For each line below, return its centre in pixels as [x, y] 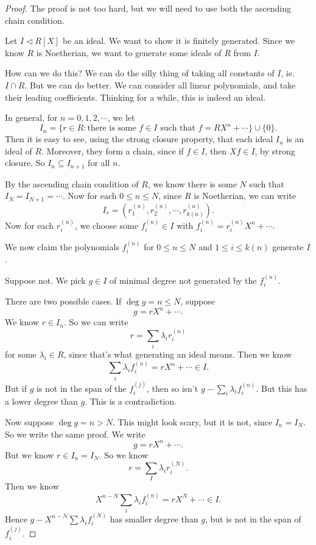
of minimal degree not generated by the [183, 280]
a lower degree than [41, 401]
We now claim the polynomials [62, 246]
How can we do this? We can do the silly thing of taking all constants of [140, 73]
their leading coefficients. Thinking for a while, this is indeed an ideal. [135, 97]
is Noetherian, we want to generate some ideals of [129, 52]
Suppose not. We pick [45, 280]
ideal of [19, 150]
